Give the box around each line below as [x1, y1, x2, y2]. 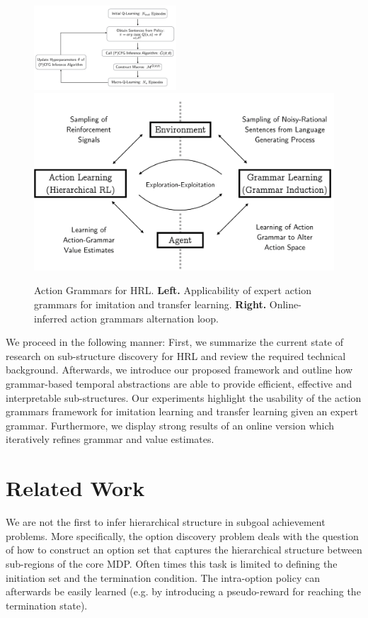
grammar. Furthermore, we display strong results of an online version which [6, 417, 335, 432]
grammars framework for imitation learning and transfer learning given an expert [6, 404, 358, 419]
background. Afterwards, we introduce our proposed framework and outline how [6, 362, 353, 377]
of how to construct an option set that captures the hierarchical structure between [6, 542, 362, 557]
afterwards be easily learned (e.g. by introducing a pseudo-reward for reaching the [6, 584, 361, 599]
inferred [34, 310, 68, 325]
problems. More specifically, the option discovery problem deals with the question [6, 528, 359, 543]
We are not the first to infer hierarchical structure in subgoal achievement [6, 515, 326, 529]
